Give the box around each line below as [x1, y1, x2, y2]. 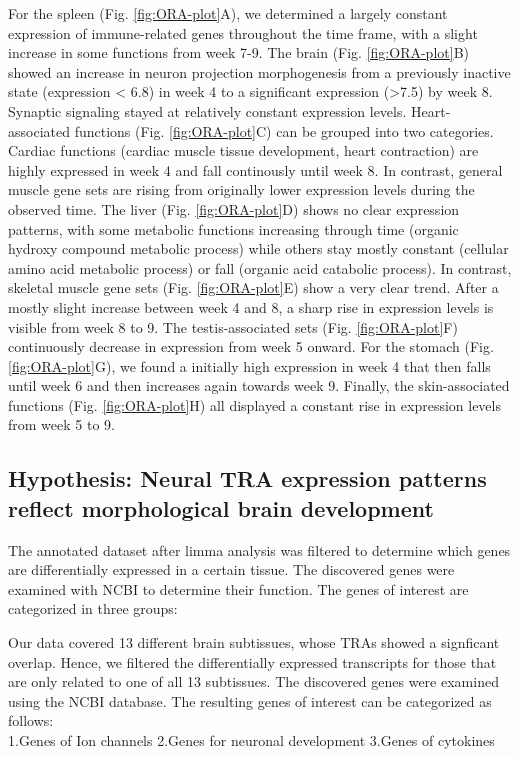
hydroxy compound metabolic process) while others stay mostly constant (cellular [8, 238, 509, 259]
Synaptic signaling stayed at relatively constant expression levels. [8, 100, 407, 121]
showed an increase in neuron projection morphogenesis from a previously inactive [8, 61, 511, 82]
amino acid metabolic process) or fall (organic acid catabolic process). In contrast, [8, 257, 512, 278]
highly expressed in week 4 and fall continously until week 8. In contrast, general [8, 159, 503, 180]
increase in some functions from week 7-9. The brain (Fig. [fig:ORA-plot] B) [8, 42, 469, 63]
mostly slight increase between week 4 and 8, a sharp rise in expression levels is [8, 296, 494, 317]
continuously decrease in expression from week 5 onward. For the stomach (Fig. [8, 336, 494, 357]
